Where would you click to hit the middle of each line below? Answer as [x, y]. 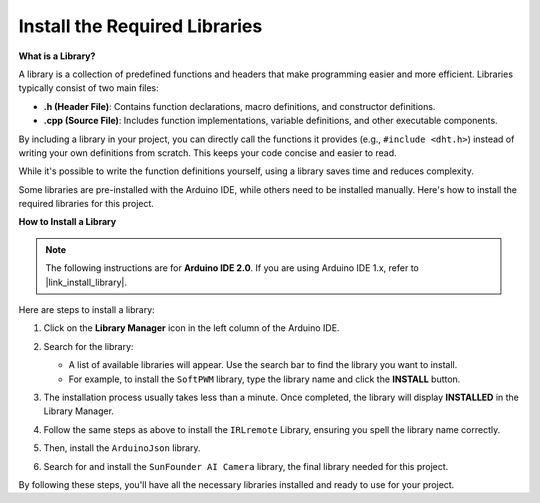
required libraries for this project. [86, 204]
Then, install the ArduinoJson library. [122, 448]
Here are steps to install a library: [86, 310]
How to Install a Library [67, 222]
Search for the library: [88, 346]
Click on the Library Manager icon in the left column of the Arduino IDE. [191, 328]
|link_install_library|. [86, 282]
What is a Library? [57, 56]
